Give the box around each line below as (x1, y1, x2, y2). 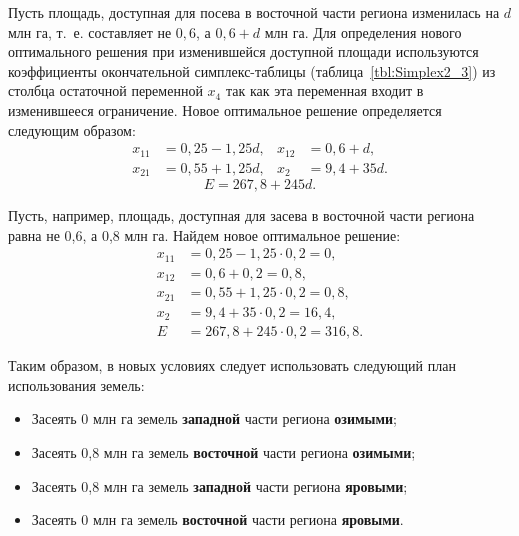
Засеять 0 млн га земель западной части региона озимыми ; (31, 408, 397, 429)
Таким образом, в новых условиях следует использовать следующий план (8, 355, 456, 376)
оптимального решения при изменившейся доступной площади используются (8, 41, 479, 62)
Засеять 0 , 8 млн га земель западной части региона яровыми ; (31, 475, 408, 496)
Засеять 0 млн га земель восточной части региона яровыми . (31, 509, 404, 530)
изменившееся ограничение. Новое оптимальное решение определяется (8, 99, 442, 120)
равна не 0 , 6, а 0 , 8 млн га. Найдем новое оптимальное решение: (8, 224, 401, 245)
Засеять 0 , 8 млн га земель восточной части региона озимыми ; (31, 442, 416, 463)
